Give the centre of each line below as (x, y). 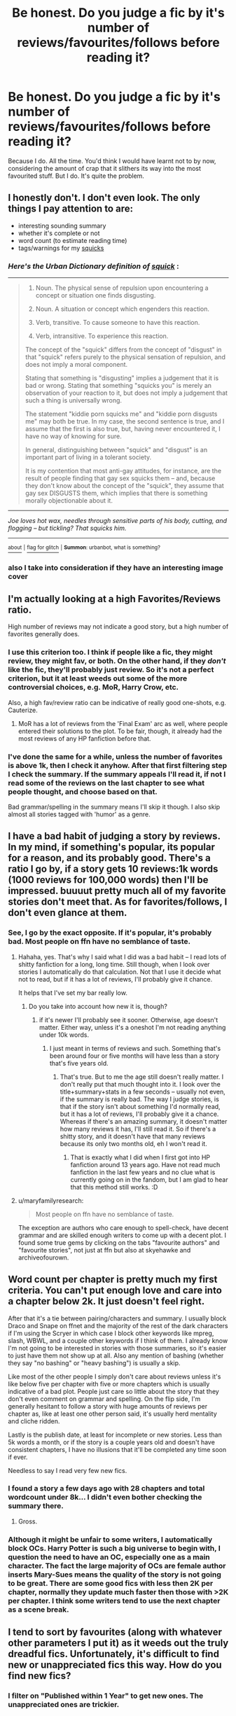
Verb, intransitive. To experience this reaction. (102, 336)
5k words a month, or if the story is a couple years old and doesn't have (112, 1442)
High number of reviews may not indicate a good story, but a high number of (118, 627)
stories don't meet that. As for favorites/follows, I (118, 902)
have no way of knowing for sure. (73, 436)
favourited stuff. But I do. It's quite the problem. (76, 176)
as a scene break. (39, 1610)
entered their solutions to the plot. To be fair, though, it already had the (120, 731)
